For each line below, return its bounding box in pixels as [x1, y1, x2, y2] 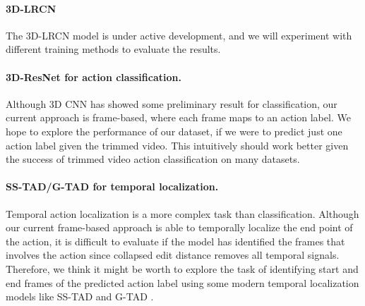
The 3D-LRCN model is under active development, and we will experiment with [6, 27, 352, 42]
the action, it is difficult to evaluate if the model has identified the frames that [6, 233, 345, 248]
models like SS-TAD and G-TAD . [6, 289, 154, 304]
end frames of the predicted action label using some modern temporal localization [6, 275, 359, 290]
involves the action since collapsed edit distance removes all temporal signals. [6, 247, 340, 262]
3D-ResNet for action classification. [6, 69, 181, 84]
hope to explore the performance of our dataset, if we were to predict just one [6, 123, 342, 138]
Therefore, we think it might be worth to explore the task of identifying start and [6, 261, 359, 276]
